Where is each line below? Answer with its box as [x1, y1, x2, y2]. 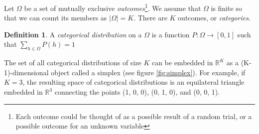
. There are [133, 12, 167, 23]
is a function [151, 29, 190, 39]
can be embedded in [151, 57, 213, 68]
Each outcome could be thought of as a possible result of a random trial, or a [15, 111, 252, 121]
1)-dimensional [4, 67, 49, 77]
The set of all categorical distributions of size [4, 57, 141, 68]
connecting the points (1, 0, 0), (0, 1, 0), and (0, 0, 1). [54, 87, 220, 97]
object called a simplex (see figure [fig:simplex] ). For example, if [51, 67, 246, 77]
